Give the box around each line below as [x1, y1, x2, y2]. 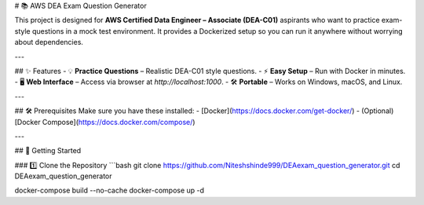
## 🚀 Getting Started [14, 146, 82, 156]
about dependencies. [14, 38, 84, 47]
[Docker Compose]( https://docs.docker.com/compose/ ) [14, 117, 196, 126]
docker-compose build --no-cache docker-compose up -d [14, 185, 204, 196]
